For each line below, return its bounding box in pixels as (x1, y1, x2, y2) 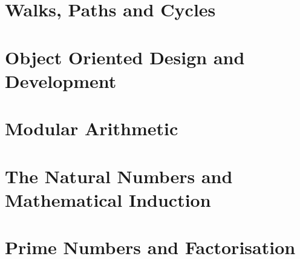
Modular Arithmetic (5, 116, 178, 141)
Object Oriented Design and (5, 44, 245, 69)
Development (5, 68, 117, 93)
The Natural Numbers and (5, 163, 233, 188)
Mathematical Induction (5, 187, 211, 212)
